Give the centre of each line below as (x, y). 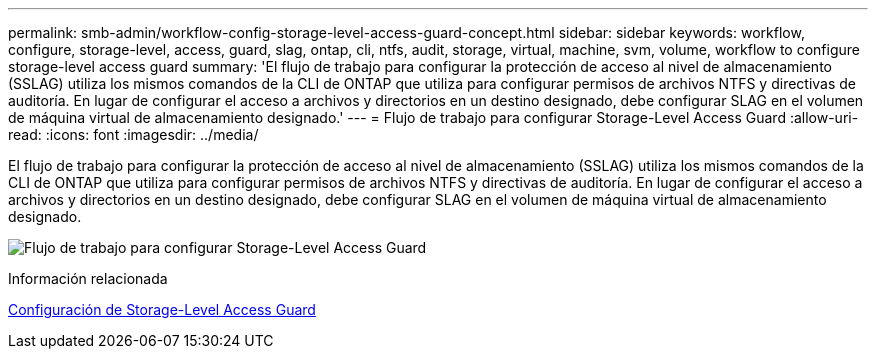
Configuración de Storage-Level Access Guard (162, 309)
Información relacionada (88, 278)
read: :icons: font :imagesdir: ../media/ (133, 134)
